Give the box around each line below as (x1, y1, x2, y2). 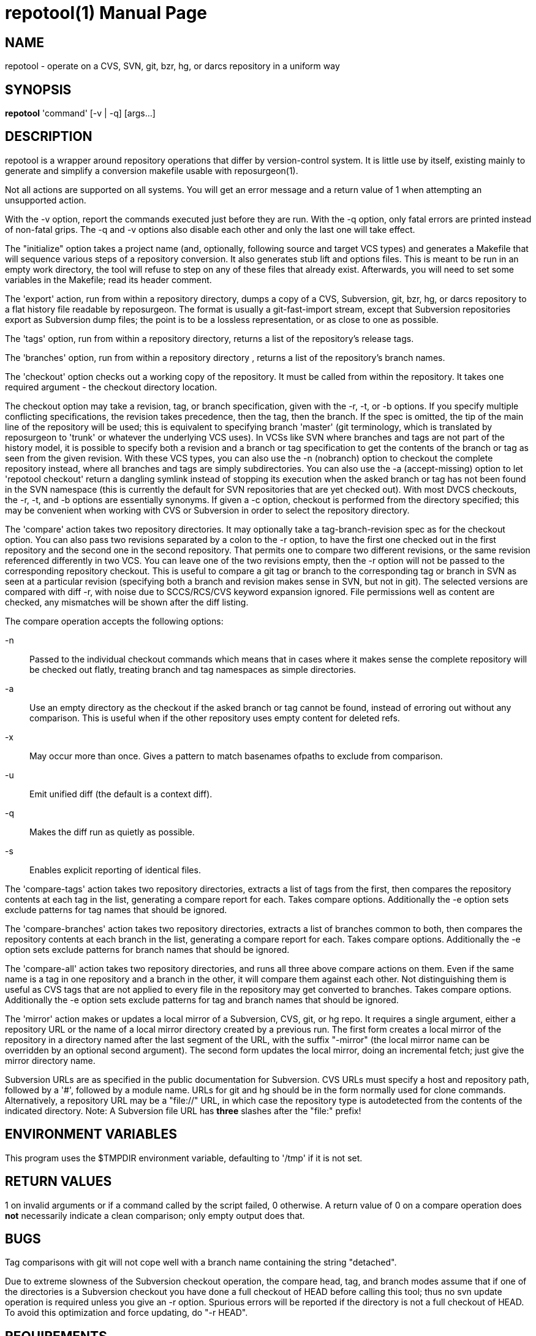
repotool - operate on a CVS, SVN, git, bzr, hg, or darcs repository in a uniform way (5, 61, 340, 72)
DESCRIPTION (5, 129, 92, 145)
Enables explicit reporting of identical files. (29, 864, 201, 875)
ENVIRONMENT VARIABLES (5, 1126, 177, 1142)
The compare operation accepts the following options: (5, 615, 224, 626)
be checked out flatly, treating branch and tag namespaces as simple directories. (29, 664, 357, 675)
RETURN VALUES (5, 1174, 112, 1190)
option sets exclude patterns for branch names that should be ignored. (5, 944, 290, 955)
